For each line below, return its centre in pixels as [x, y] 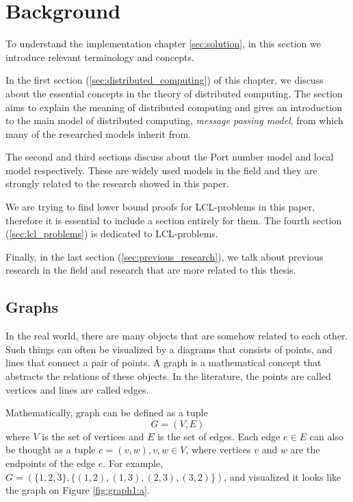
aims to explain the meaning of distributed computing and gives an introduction [174, 107]
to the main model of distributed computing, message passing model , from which [174, 120]
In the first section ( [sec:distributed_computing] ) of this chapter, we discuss [165, 80]
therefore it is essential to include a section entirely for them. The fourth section [174, 220]
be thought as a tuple [51, 450]
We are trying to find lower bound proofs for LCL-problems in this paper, [160, 207]
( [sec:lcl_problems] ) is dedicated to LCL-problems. [112, 234]
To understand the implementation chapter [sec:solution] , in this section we [163, 44]
